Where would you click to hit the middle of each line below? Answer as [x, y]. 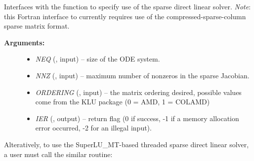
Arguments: [24, 42]
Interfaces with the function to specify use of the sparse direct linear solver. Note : [127, 6]
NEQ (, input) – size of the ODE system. [98, 59]
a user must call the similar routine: [58, 154]
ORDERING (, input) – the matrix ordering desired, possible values [138, 92]
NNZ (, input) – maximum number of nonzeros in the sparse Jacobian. [142, 75]
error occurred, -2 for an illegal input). [93, 128]
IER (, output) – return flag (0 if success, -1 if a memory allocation [137, 118]
